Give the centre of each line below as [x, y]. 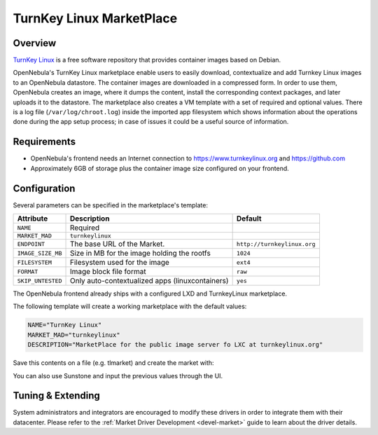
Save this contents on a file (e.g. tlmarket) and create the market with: [113, 363]
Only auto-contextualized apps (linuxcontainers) [149, 281]
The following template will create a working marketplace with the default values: [130, 306]
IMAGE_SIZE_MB [40, 253]
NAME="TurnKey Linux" [65, 325]
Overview [35, 43]
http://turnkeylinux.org [276, 244]
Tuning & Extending [57, 396]
